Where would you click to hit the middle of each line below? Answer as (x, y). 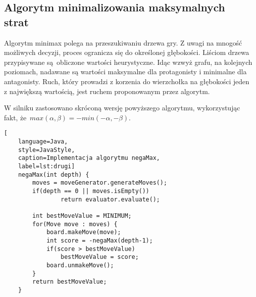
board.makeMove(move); (84, 232)
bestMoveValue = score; (100, 257)
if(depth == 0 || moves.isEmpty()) (91, 191)
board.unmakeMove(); (80, 265)
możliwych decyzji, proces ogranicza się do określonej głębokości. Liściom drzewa (127, 52)
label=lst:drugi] (47, 166)
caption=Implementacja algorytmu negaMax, (89, 158)
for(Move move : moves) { (75, 224)
